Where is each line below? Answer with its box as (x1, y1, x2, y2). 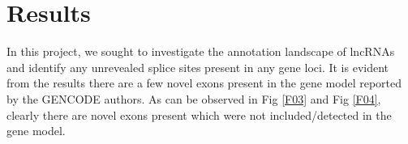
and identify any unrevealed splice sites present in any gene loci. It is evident (6, 58, 389, 75)
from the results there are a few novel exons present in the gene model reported (6, 74, 402, 91)
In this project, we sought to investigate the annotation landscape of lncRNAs (6, 43, 395, 60)
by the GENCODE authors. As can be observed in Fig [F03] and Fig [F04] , (6, 90, 381, 107)
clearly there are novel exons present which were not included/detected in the (6, 106, 392, 123)
